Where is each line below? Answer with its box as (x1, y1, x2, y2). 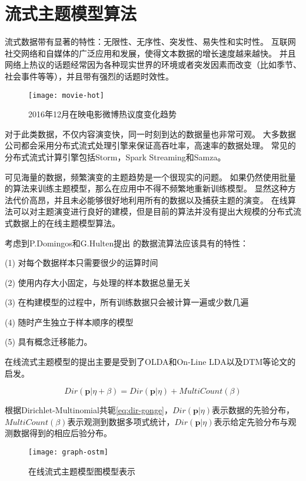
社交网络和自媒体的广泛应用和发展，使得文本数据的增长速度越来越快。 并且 (5, 47, 296, 59)
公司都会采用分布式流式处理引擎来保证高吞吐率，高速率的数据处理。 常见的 (5, 139, 296, 151)
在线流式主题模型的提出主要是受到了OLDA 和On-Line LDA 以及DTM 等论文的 (5, 355, 296, 368)
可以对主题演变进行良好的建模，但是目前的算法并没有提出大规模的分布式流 (12, 205, 301, 218)
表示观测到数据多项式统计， (67, 415, 175, 427)
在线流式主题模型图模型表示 (28, 464, 135, 477)
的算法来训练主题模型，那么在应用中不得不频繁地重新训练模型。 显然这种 (5, 182, 288, 195)
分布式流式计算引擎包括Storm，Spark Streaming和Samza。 (5, 150, 226, 163)
